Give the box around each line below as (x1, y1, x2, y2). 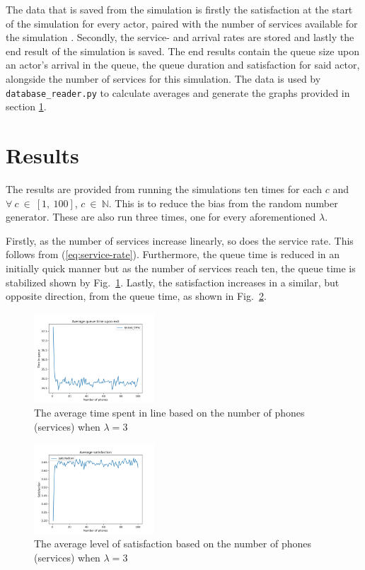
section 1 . (6, 99, 47, 114)
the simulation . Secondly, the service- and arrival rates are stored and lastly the (6, 30, 354, 45)
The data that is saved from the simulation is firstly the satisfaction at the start (6, 2, 353, 16)
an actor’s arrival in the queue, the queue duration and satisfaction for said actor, (6, 57, 360, 72)
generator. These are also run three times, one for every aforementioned (6, 209, 316, 224)
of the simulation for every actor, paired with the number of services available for (6, 16, 358, 30)
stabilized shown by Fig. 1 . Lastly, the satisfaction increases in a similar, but (6, 274, 340, 289)
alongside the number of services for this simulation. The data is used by (6, 71, 321, 86)
